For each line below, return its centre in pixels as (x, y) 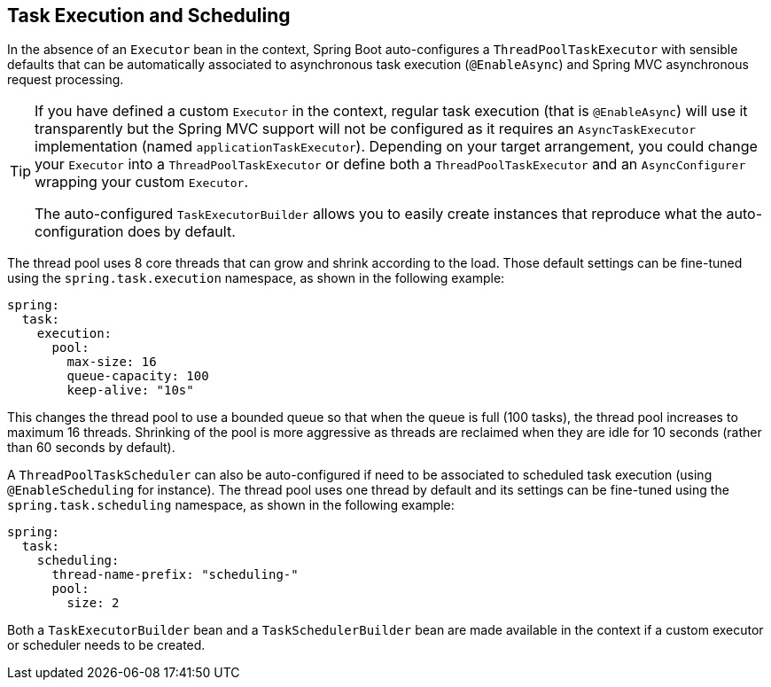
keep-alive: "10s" (130, 390)
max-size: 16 (112, 362)
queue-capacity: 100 (138, 376)
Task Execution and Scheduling (149, 16)
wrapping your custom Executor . (142, 182)
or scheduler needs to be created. (106, 645)
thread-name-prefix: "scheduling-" (175, 575)
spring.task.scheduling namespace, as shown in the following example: (231, 505)
